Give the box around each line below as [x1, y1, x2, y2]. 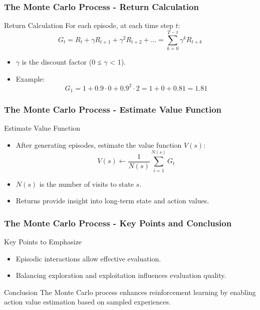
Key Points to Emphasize [4, 236, 82, 247]
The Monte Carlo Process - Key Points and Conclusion [4, 216, 232, 229]
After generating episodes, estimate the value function [16, 139, 182, 150]
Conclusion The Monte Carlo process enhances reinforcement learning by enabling [4, 286, 256, 297]
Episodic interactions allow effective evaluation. [16, 253, 161, 263]
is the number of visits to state [39, 178, 134, 189]
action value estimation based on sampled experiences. [4, 296, 171, 307]
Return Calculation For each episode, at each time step [4, 20, 173, 31]
